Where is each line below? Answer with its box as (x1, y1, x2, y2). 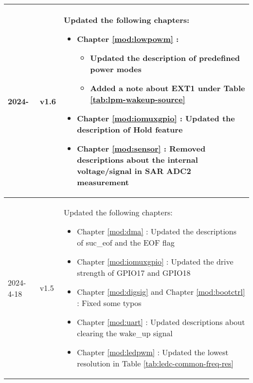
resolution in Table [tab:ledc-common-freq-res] (77, 358, 234, 369)
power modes (90, 63, 142, 75)
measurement (77, 176, 129, 188)
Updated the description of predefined (90, 52, 240, 63)
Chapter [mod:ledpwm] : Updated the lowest (77, 346, 229, 358)
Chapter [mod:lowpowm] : (77, 33, 179, 44)
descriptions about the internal (77, 154, 198, 165)
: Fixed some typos (77, 297, 142, 308)
